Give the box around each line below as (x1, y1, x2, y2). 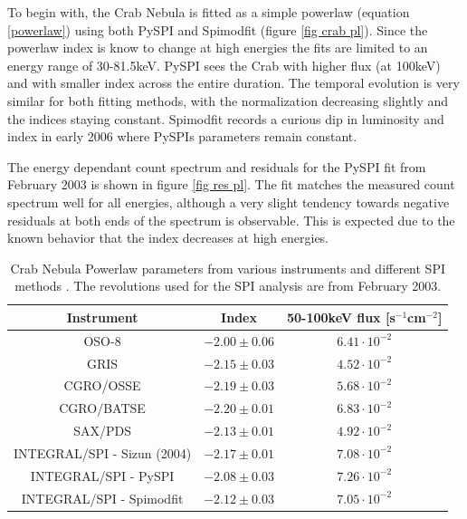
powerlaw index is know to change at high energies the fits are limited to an (7, 38, 428, 57)
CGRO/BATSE (59, 399, 146, 418)
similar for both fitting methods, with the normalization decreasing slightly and (7, 91, 449, 110)
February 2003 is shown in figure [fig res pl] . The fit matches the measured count (7, 175, 455, 194)
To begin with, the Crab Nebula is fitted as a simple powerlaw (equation (7, 3, 410, 21)
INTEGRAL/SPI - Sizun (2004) (14, 443, 192, 462)
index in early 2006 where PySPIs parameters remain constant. (7, 127, 357, 146)
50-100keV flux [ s (286, 307, 396, 326)
